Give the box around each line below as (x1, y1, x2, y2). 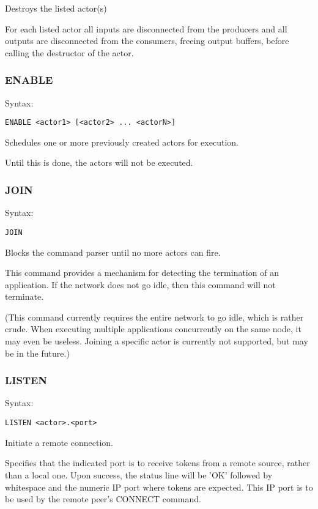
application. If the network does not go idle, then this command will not (5, 278, 276, 291)
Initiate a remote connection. (5, 436, 113, 448)
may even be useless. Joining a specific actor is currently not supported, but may (5, 335, 308, 347)
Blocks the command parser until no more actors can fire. (5, 245, 221, 258)
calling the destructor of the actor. (5, 46, 134, 59)
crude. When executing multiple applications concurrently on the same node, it (5, 322, 301, 335)
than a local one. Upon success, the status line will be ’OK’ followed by (5, 468, 273, 481)
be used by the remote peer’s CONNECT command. (5, 492, 201, 505)
